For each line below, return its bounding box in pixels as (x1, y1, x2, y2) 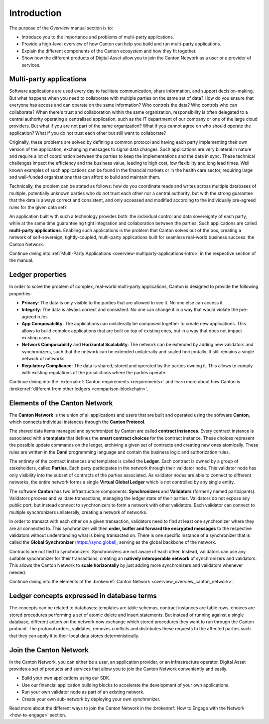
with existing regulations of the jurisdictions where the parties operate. (21, 369, 167, 375)
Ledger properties (9, 270, 67, 279)
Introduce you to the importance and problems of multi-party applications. (21, 34, 174, 40)
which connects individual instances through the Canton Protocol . (9, 419, 145, 425)
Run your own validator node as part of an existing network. (21, 689, 144, 695)
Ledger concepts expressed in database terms (9, 592, 157, 600)
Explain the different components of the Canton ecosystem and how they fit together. (21, 48, 197, 54)
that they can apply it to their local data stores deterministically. (9, 633, 139, 639)
